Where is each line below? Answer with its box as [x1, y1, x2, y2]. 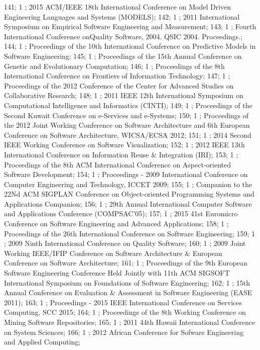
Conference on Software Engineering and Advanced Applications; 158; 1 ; [4, 218, 229, 229]
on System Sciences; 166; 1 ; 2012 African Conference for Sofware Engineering [4, 326, 243, 337]
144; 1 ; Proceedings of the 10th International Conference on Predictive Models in [4, 41, 256, 51]
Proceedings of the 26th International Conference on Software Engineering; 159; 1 [4, 228, 255, 238]
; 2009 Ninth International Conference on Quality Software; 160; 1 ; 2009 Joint [4, 238, 246, 248]
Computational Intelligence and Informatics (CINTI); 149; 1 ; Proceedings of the [4, 100, 252, 110]
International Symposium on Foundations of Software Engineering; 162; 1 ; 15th [4, 277, 250, 288]
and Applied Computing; [4, 336, 81, 347]
